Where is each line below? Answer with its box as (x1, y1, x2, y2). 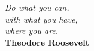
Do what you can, (5, 1, 69, 13)
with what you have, (5, 12, 78, 25)
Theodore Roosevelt (5, 36, 89, 48)
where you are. (5, 24, 59, 37)
